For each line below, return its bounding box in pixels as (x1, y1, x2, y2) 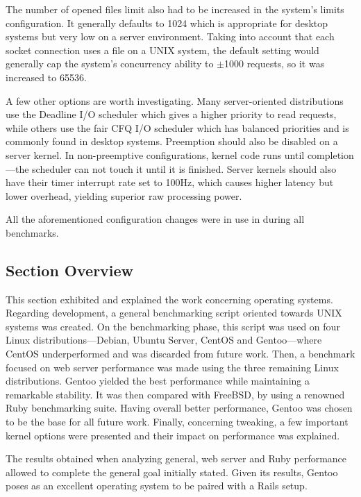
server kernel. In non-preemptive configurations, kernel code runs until (6, 147, 305, 162)
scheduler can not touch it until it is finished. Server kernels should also (32, 161, 337, 176)
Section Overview (6, 259, 134, 280)
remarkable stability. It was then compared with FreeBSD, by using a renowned (6, 387, 345, 401)
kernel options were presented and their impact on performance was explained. (6, 428, 340, 442)
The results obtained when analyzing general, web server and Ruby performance (6, 451, 347, 466)
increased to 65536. (6, 69, 87, 84)
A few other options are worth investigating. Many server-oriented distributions (6, 93, 344, 108)
